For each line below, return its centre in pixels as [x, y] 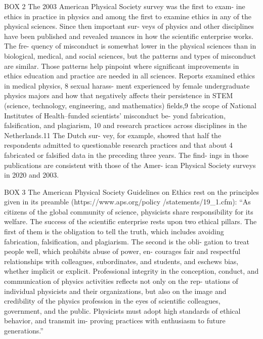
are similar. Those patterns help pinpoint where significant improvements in [122, 66]
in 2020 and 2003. [32, 175]
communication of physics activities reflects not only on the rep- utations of [121, 281]
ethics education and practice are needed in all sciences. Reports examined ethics [130, 76]
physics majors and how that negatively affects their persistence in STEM [119, 95]
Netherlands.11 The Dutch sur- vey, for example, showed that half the [113, 135]
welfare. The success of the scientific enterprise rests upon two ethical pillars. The [130, 221]
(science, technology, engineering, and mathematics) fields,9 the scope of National [130, 105]
